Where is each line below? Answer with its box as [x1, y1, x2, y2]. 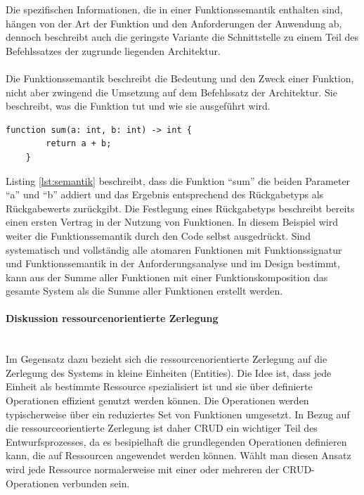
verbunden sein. [62, 475, 130, 490]
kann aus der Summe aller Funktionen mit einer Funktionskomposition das [6, 269, 328, 284]
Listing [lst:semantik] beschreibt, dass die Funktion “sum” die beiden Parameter [6, 173, 351, 188]
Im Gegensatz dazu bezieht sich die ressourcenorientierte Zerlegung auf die [6, 352, 327, 366]
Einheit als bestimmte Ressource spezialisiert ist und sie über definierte [6, 379, 313, 394]
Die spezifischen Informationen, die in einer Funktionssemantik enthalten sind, [6, 2, 343, 16]
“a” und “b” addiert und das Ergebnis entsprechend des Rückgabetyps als [6, 187, 324, 202]
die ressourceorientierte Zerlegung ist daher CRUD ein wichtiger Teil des [6, 420, 318, 435]
